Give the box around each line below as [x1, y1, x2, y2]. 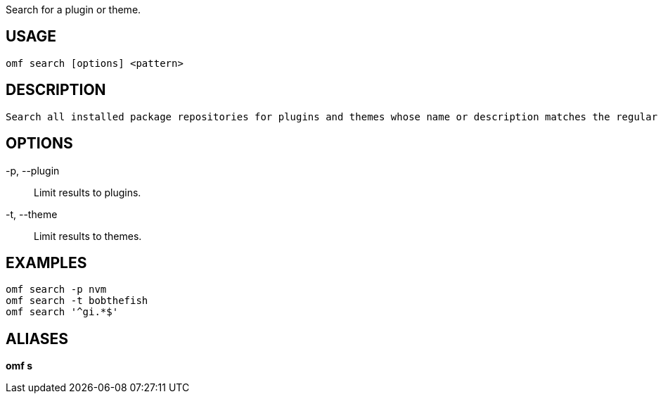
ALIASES [6, 329, 69, 348]
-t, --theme [6, 208, 58, 220]
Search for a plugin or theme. [6, 4, 141, 15]
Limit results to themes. [34, 229, 142, 242]
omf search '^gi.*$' [6, 306, 119, 318]
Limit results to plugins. [34, 186, 141, 198]
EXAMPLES [6, 253, 87, 272]
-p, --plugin [6, 164, 60, 177]
